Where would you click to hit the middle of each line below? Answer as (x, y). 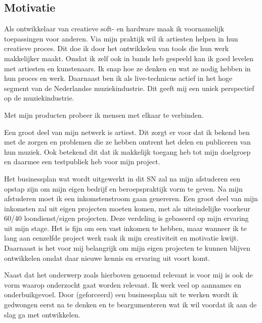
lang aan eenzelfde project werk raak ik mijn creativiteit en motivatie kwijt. (121, 238)
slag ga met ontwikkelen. (42, 314)
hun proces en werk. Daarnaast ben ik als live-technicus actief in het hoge (118, 78)
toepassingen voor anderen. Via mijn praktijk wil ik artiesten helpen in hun (121, 38)
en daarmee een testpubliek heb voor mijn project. (82, 161)
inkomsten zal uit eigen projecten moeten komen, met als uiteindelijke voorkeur (127, 208)
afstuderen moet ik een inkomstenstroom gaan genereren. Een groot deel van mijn (131, 198)
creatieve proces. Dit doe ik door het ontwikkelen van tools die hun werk (117, 48)
